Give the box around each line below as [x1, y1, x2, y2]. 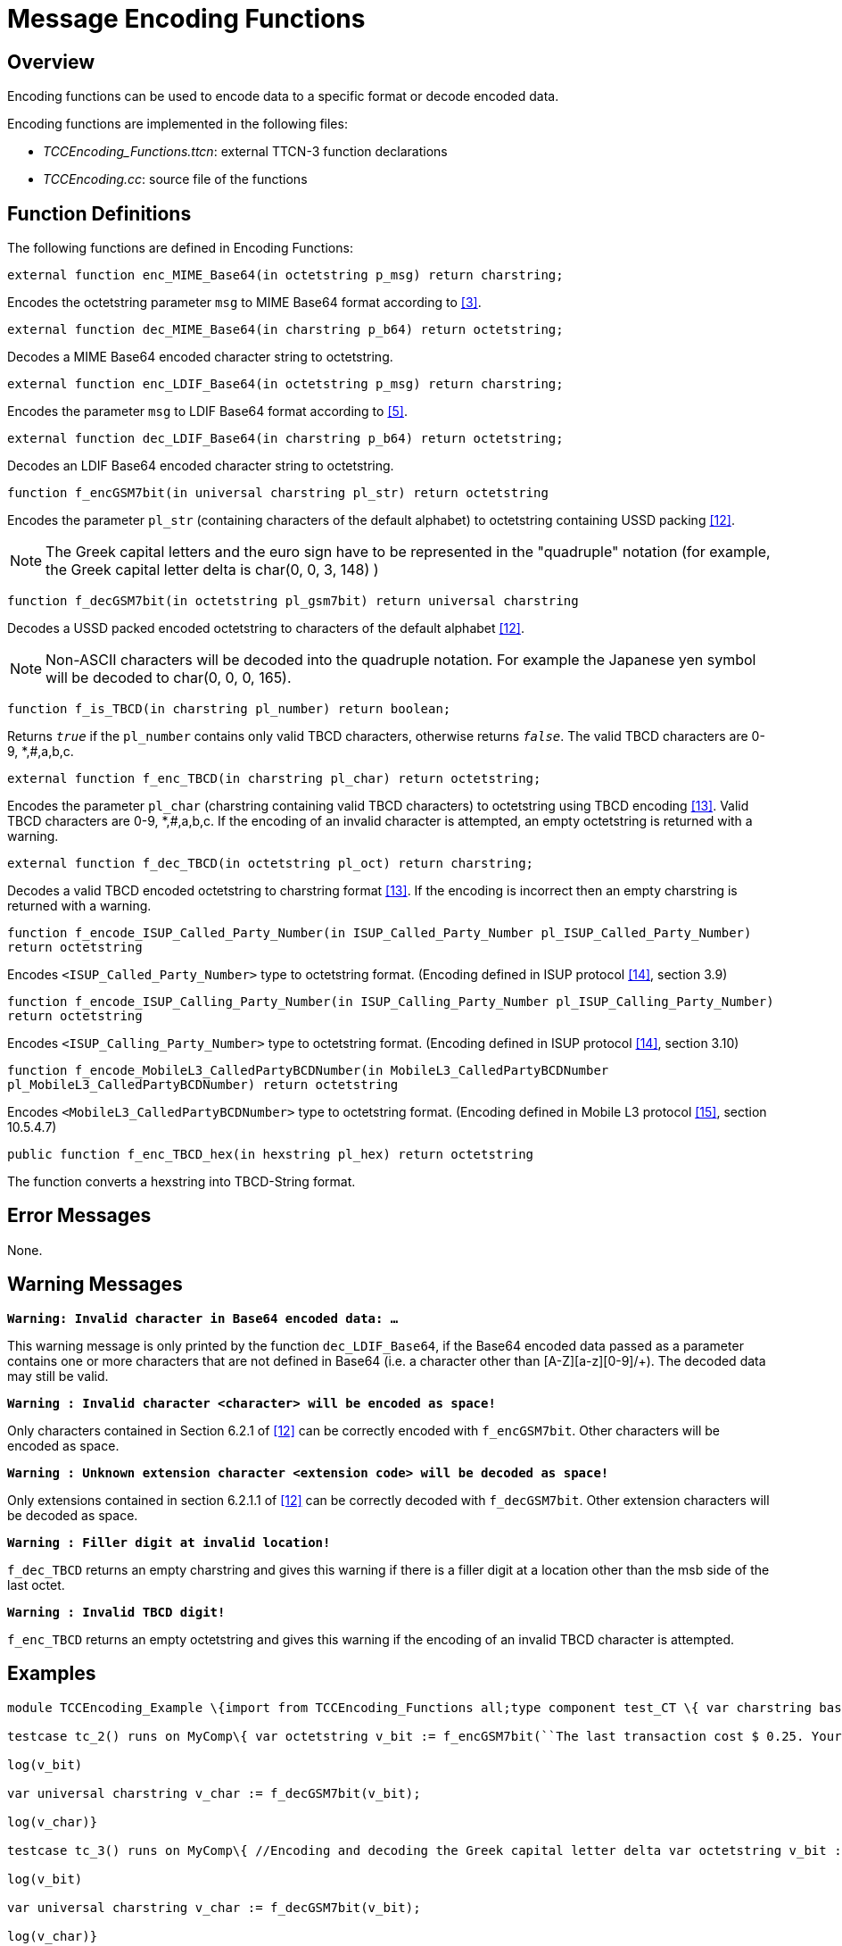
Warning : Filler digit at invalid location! [7, 1534, 331, 1550]
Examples [7, 1662, 96, 1685]
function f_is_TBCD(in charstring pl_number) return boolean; [7, 702, 451, 717]
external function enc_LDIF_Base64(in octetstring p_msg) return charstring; [7, 377, 564, 392]
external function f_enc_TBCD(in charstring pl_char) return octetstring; [7, 771, 541, 786]
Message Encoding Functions [7, 4, 366, 34]
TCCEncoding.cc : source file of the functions [43, 171, 308, 187]
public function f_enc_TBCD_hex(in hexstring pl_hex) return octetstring [7, 1147, 534, 1162]
